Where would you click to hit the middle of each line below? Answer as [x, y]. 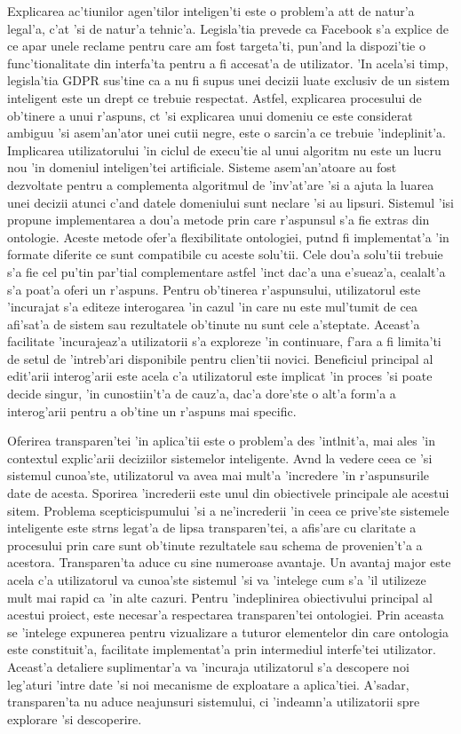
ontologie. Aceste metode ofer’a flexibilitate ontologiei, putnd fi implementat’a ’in [228, 237]
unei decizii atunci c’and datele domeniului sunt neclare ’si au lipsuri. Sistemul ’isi [230, 202]
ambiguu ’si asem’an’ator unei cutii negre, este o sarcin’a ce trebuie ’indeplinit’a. [227, 133]
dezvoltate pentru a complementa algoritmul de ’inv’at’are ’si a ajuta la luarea [221, 184]
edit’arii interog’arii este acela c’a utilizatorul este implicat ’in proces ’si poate [220, 376]
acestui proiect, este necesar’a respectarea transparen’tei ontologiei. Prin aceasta [226, 615]
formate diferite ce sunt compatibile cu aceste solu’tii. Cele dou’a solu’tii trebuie [225, 254]
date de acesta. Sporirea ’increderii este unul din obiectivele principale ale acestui [228, 493]
